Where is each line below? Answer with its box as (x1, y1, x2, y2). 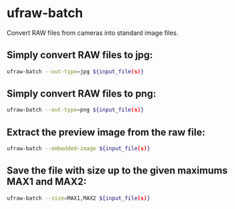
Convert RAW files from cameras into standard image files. (6, 28, 179, 37)
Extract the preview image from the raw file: (6, 126, 206, 138)
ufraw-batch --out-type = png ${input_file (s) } (6, 107, 144, 114)
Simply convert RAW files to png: (6, 87, 157, 100)
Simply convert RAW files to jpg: (6, 49, 154, 61)
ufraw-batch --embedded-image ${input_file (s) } (6, 145, 151, 152)
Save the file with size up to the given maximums (6, 165, 228, 177)
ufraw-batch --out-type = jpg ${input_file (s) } (6, 68, 144, 75)
